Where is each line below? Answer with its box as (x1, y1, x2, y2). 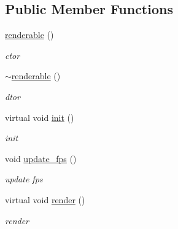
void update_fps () (5, 152, 77, 165)
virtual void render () (5, 193, 85, 206)
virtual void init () (5, 111, 74, 123)
